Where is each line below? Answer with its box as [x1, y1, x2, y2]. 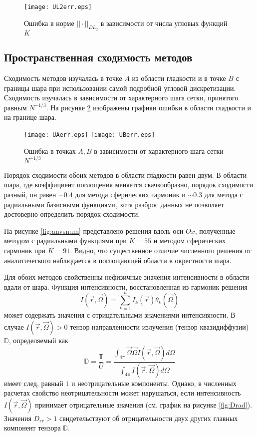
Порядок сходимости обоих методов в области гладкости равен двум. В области [4, 169, 247, 180]
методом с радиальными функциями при [4, 235, 127, 246]
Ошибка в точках [24, 145, 76, 156]
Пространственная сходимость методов [4, 49, 193, 65]
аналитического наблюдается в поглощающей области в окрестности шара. [4, 255, 232, 265]
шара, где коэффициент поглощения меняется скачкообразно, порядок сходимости [4, 179, 254, 190]
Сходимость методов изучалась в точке [4, 73, 122, 83]
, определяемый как [8, 335, 68, 346]
